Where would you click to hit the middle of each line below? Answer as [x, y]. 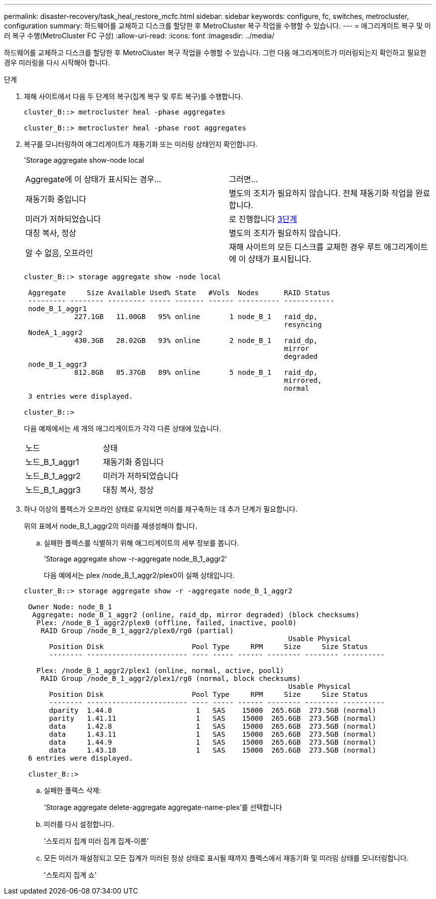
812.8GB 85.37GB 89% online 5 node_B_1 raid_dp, [196, 372]
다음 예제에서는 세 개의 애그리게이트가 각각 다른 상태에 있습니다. [123, 428]
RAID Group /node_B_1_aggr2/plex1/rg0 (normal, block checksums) [171, 678]
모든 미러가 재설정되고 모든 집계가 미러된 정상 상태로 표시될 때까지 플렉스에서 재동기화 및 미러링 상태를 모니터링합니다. [226, 858]
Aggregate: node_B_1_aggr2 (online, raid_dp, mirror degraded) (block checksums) [196, 615]
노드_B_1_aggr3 [53, 490]
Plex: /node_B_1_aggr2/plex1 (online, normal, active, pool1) [160, 671]
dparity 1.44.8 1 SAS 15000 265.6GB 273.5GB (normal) [213, 710]
